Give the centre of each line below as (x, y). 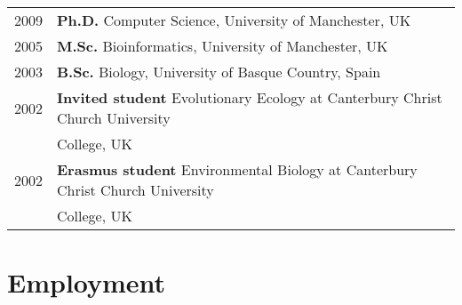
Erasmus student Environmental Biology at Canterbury (237, 169)
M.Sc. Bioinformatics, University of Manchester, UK (223, 46)
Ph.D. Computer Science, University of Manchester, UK (234, 20)
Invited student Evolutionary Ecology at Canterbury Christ (250, 97)
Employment (87, 282)
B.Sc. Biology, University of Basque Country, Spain (219, 72)
